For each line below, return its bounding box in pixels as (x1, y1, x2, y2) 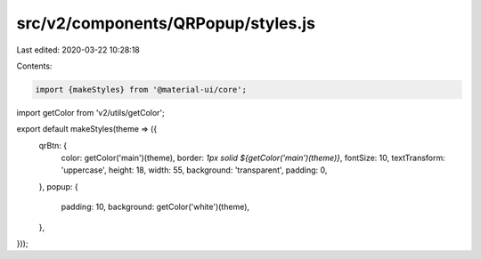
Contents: (16, 61, 53, 71)
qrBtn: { (38, 140, 68, 150)
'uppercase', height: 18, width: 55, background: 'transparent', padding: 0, (61, 165, 328, 175)
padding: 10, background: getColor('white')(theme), (61, 201, 249, 213)
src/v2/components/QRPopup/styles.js (16, 13, 316, 33)
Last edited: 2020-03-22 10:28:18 (16, 45, 140, 55)
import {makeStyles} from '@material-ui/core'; (35, 85, 247, 94)
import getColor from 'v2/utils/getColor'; (16, 107, 165, 117)
